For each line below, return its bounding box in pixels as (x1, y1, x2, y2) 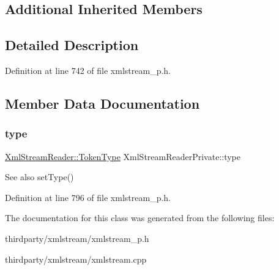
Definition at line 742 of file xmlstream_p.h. (5, 64, 171, 76)
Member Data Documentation (5, 93, 200, 112)
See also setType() (5, 170, 74, 183)
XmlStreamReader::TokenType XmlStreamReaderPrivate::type (5, 150, 241, 162)
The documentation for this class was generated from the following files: (5, 211, 275, 224)
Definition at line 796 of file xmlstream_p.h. (5, 191, 171, 203)
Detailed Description (5, 35, 139, 54)
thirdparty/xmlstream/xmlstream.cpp (5, 252, 147, 265)
